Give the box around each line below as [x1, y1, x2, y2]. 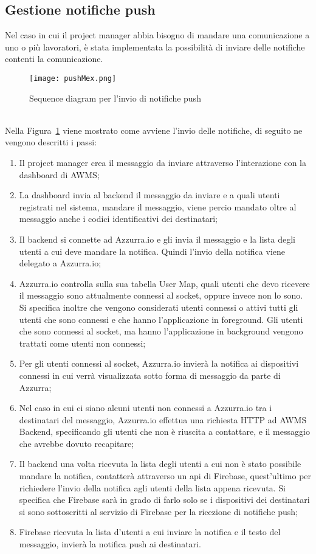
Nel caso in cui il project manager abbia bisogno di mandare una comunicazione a [5, 29, 310, 41]
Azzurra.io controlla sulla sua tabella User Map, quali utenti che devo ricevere [19, 277, 310, 289]
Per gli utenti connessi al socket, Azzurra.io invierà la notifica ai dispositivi [19, 357, 299, 370]
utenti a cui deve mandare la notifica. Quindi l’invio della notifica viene [19, 244, 285, 257]
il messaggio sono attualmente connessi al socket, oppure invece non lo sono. [19, 289, 303, 302]
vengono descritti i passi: [5, 136, 97, 148]
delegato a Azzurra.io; [19, 257, 101, 269]
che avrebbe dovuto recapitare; [19, 437, 134, 449]
